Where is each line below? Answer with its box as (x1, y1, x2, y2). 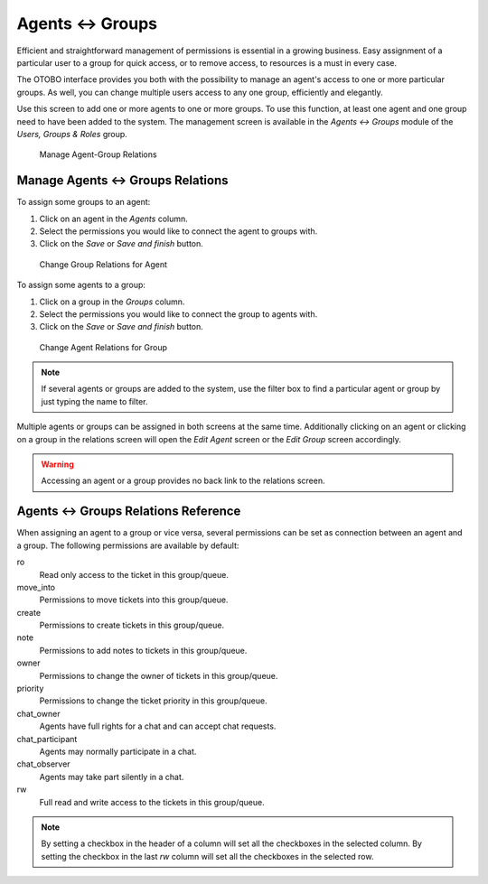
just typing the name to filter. (41, 395, 148, 406)
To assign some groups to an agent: (16, 197, 151, 208)
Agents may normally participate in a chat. (39, 746, 197, 757)
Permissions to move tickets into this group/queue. (39, 594, 229, 605)
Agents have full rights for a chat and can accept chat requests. (39, 721, 277, 731)
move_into (16, 582, 56, 592)
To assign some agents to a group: (16, 280, 146, 291)
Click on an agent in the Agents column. (39, 213, 189, 224)
